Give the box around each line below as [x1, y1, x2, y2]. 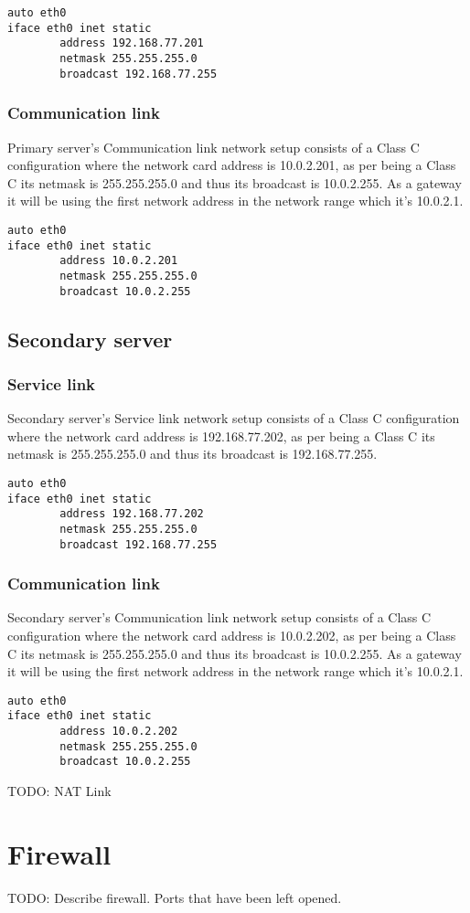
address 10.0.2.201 [59, 254, 178, 268]
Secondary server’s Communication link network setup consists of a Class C [7, 608, 432, 627]
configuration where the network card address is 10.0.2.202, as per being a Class [7, 626, 456, 645]
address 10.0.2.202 [59, 725, 178, 738]
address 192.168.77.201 [59, 37, 204, 50]
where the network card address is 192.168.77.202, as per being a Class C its [7, 426, 435, 445]
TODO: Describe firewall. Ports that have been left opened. [7, 887, 342, 907]
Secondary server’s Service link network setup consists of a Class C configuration [7, 409, 460, 428]
